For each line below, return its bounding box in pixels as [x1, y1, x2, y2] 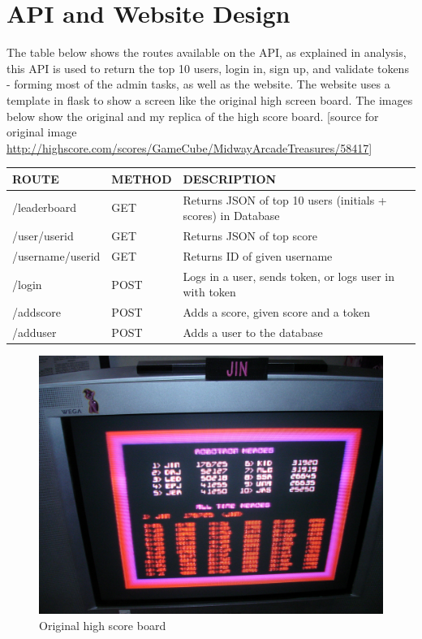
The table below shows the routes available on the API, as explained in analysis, [6, 44, 407, 61]
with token [183, 283, 236, 300]
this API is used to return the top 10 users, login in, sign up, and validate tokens [6, 59, 409, 76]
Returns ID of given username [183, 247, 333, 264]
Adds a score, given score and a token [183, 304, 370, 321]
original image [6, 123, 77, 140]
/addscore [12, 304, 62, 321]
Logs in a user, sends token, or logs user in [183, 267, 395, 284]
